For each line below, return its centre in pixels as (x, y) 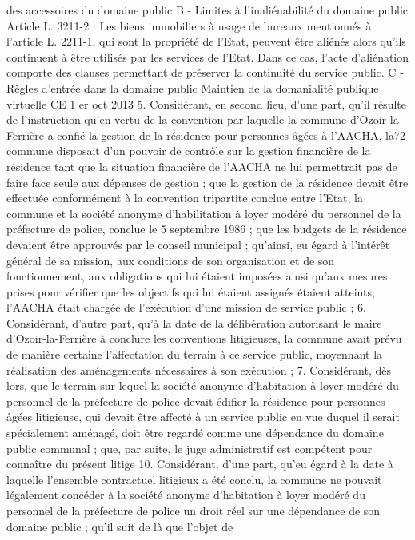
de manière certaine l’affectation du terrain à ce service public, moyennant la (195, 354)
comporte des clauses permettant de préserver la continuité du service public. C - (205, 72)
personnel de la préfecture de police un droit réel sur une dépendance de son (194, 510)
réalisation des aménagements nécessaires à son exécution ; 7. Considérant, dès (199, 369)
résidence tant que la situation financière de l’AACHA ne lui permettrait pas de (202, 166)
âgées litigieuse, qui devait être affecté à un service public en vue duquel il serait (203, 417)
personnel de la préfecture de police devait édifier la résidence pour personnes (196, 401)
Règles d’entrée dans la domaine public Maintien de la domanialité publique (193, 87)
